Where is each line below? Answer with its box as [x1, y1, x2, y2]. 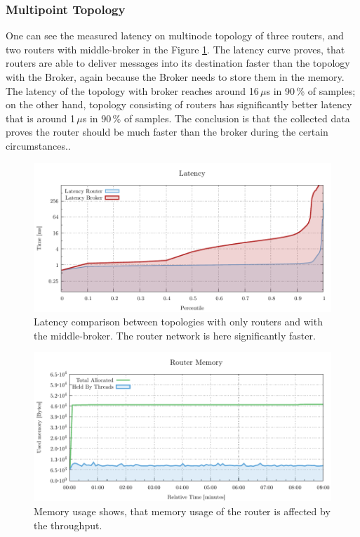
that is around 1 [6, 110, 75, 125]
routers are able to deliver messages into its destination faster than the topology [6, 56, 350, 70]
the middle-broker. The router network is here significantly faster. [34, 328, 316, 342]
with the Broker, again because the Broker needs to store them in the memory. [6, 70, 345, 84]
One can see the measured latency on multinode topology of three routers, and [6, 28, 344, 43]
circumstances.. [6, 138, 71, 153]
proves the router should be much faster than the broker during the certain [6, 124, 328, 139]
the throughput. [34, 517, 102, 532]
